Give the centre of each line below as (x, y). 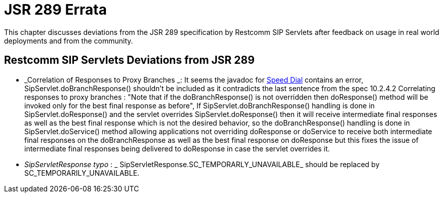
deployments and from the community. (69, 41)
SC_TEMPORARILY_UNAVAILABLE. (82, 173)
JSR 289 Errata (55, 10)
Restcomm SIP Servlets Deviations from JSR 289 (129, 60)
